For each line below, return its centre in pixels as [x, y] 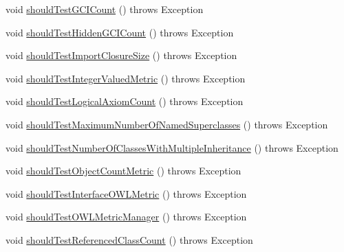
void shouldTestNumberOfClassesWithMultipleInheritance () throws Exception [172, 147]
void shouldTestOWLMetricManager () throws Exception [126, 217]
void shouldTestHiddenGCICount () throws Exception [120, 32]
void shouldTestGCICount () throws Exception [105, 9]
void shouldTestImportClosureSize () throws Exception [121, 55]
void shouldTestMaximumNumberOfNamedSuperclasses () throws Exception [167, 124]
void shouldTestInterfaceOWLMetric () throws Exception [126, 193]
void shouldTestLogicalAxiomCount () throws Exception [125, 101]
